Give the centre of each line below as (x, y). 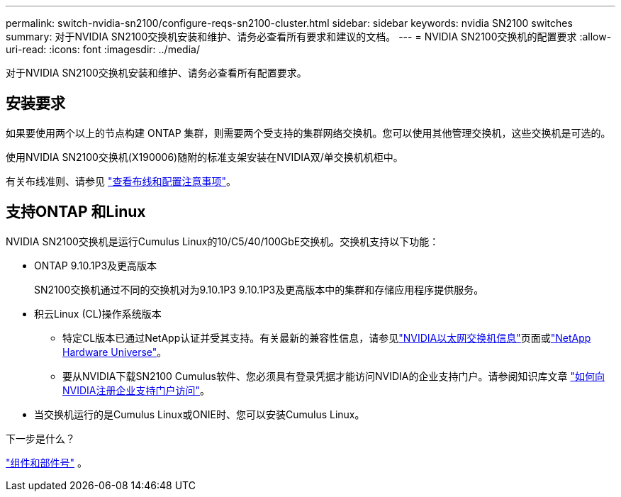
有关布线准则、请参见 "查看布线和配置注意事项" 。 (121, 181)
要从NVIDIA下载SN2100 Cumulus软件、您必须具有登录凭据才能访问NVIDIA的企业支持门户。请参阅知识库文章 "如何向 (334, 376)
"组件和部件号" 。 (46, 462)
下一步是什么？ (40, 438)
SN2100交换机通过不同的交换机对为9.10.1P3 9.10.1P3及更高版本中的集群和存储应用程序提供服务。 (259, 289)
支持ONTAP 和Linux (76, 212)
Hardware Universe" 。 (115, 352)
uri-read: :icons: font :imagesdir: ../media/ (103, 49)
